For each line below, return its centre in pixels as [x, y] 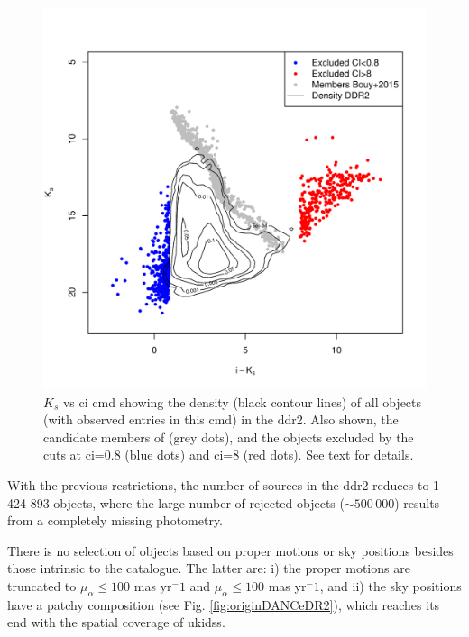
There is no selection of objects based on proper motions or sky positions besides [230, 550]
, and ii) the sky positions [391, 585]
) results [417, 502]
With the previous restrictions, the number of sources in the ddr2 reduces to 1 [224, 484]
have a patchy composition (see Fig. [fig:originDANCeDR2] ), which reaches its [224, 604]
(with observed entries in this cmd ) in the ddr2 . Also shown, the [221, 419]
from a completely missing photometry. [115, 520]
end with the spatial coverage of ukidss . [116, 622]
